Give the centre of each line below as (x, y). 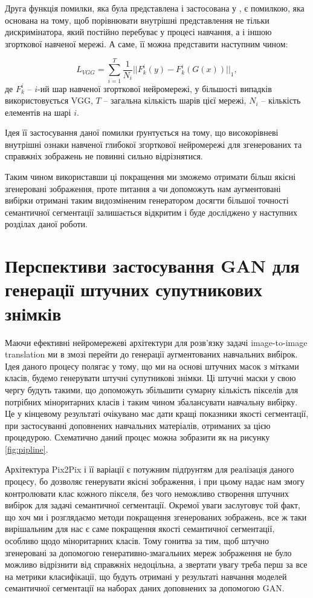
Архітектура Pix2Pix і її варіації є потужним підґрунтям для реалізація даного (150, 469)
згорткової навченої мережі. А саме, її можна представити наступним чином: (147, 43)
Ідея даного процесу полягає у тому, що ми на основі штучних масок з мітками (152, 366)
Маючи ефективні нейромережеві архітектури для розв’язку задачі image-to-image (156, 342)
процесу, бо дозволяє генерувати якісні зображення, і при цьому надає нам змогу (155, 481)
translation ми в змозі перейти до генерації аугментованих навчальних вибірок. (151, 354)
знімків (33, 313)
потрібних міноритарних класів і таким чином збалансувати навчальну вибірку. (151, 401)
